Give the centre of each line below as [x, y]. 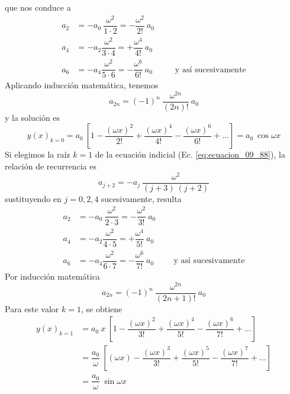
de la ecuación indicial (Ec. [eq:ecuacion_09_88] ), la [190, 154]
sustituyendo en [33, 198]
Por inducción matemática [52, 276]
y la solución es [33, 117]
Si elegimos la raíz [38, 154]
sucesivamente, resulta [141, 198]
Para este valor [32, 308]
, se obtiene [101, 308]
